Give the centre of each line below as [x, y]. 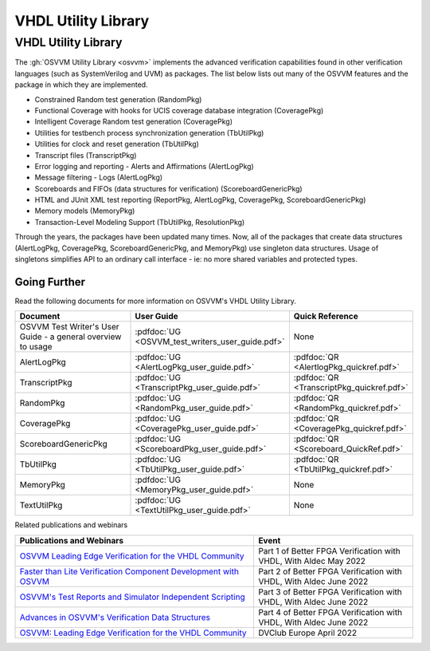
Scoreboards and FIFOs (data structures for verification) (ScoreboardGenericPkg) [168, 188]
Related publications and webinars [71, 525]
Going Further [50, 282]
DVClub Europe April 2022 [308, 633]
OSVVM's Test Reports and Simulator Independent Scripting [133, 597]
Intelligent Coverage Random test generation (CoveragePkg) [134, 122]
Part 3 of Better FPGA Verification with [330, 592]
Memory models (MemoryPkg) [85, 211]
